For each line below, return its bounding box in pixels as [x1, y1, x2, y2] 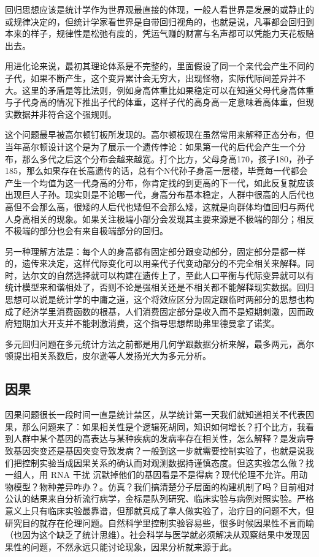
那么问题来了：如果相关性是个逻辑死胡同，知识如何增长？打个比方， [21, 420, 297, 433]
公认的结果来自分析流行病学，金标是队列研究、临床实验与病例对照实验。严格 [5, 492, 314, 505]
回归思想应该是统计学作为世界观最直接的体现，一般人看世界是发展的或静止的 [5, 3, 314, 15]
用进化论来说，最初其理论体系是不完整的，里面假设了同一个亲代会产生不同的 [5, 59, 314, 72]
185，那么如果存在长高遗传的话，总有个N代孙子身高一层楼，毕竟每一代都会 [5, 164, 308, 177]
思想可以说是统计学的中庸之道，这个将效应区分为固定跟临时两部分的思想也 [5, 293, 306, 306]
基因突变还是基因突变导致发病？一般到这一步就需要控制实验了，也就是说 [13, 444, 306, 457]
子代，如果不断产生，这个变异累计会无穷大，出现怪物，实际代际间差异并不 [5, 71, 306, 84]
